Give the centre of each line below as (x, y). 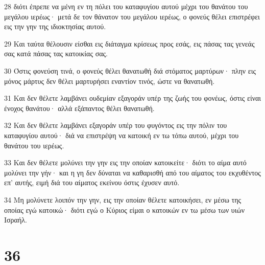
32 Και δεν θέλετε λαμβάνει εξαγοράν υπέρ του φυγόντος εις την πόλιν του (116, 125)
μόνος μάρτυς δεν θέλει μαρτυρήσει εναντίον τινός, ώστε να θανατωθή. (110, 81)
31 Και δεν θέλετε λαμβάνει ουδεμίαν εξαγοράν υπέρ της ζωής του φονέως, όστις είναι (133, 98)
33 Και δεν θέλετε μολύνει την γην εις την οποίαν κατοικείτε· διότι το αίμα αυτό (125, 162)
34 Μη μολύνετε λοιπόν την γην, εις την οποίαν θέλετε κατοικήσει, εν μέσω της (123, 199)
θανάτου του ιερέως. (34, 145)
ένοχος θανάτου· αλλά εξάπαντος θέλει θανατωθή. (79, 108)
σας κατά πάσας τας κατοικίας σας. (56, 53)
